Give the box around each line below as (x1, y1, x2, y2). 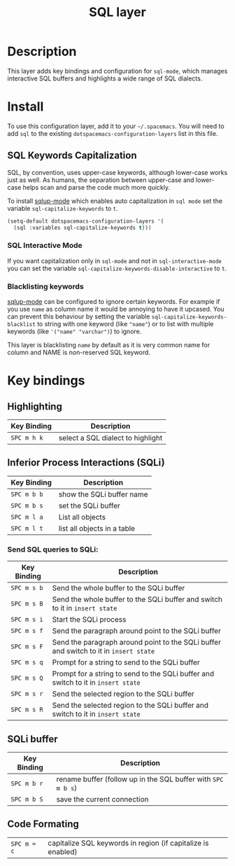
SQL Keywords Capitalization (7, 150, 137, 162)
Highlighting (7, 400, 63, 412)
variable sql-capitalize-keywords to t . (7, 204, 118, 212)
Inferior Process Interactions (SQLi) (7, 456, 166, 469)
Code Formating (7, 818, 79, 830)
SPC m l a (10, 512, 43, 521)
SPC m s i (10, 615, 43, 624)
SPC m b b (10, 490, 43, 498)
